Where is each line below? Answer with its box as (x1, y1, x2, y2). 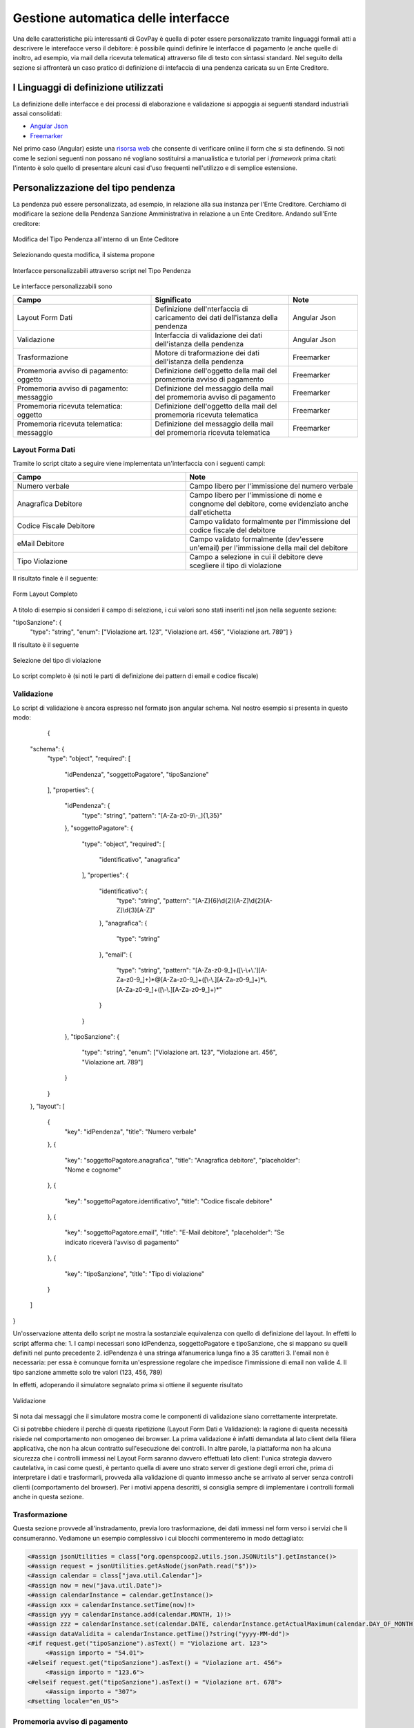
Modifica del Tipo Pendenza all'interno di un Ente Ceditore (12, 235, 179, 243)
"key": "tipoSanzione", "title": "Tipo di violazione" (64, 1269, 205, 1278)
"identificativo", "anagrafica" (99, 855, 181, 863)
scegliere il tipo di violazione (189, 561, 282, 570)
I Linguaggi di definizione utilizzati (12, 82, 164, 93)
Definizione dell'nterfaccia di (155, 304, 248, 314)
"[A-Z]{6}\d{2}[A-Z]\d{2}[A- (192, 896, 273, 905)
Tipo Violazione (17, 556, 68, 566)
